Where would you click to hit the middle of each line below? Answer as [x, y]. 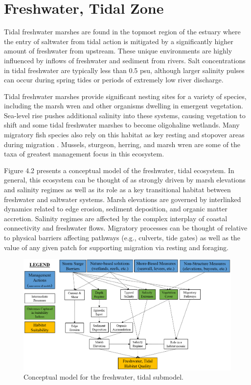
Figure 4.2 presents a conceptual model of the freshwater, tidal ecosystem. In [119, 170]
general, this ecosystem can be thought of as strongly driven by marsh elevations [125, 180]
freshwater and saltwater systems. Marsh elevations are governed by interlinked [123, 199]
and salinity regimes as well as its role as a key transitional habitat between [117, 190]
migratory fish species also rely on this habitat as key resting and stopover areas [124, 135]
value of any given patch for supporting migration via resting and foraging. [116, 247]
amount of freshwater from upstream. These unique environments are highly [118, 51]
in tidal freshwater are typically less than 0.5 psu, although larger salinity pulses [124, 70]
